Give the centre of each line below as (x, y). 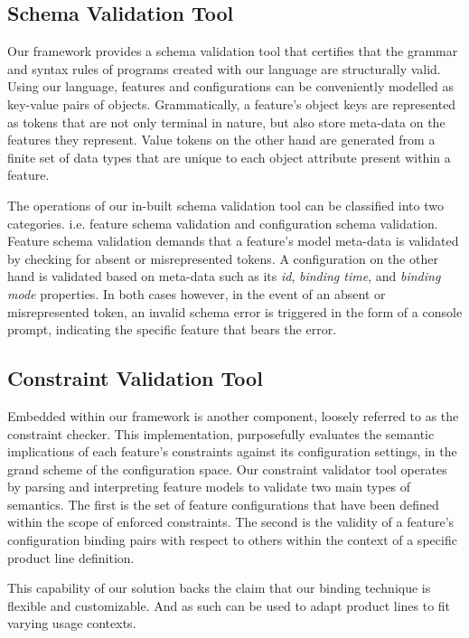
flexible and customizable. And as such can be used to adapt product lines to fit (229, 605)
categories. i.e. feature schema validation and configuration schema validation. (223, 223)
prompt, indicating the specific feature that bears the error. (172, 329)
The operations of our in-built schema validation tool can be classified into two (225, 205)
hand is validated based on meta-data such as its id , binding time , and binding (224, 276)
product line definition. (71, 557)
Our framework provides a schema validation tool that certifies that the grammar (233, 51)
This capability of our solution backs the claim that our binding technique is (219, 588)
